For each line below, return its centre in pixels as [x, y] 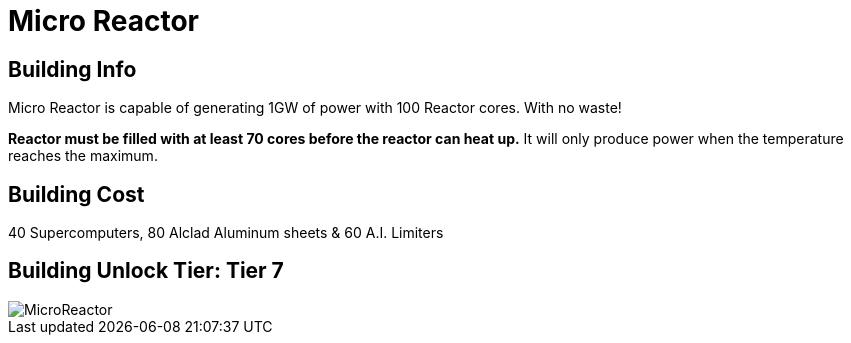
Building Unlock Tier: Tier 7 [146, 271]
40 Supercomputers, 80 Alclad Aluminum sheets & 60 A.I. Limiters [226, 233]
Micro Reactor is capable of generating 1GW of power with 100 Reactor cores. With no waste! [315, 108]
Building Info [72, 69]
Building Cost [76, 194]
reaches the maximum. [83, 156]
